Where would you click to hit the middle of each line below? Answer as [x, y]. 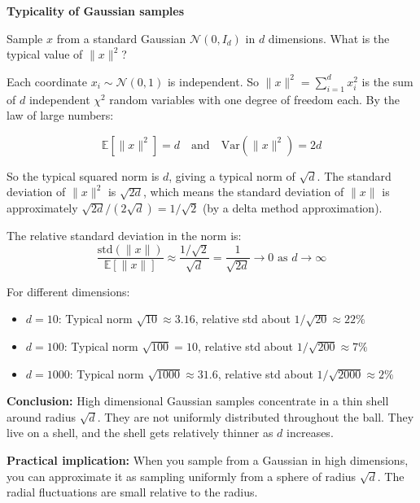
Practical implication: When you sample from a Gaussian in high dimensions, [208, 459]
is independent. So [213, 81]
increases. [310, 433]
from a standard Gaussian [121, 38]
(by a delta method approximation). [292, 207]
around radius [41, 416]
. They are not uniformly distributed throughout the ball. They [256, 416]
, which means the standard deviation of [244, 192]
